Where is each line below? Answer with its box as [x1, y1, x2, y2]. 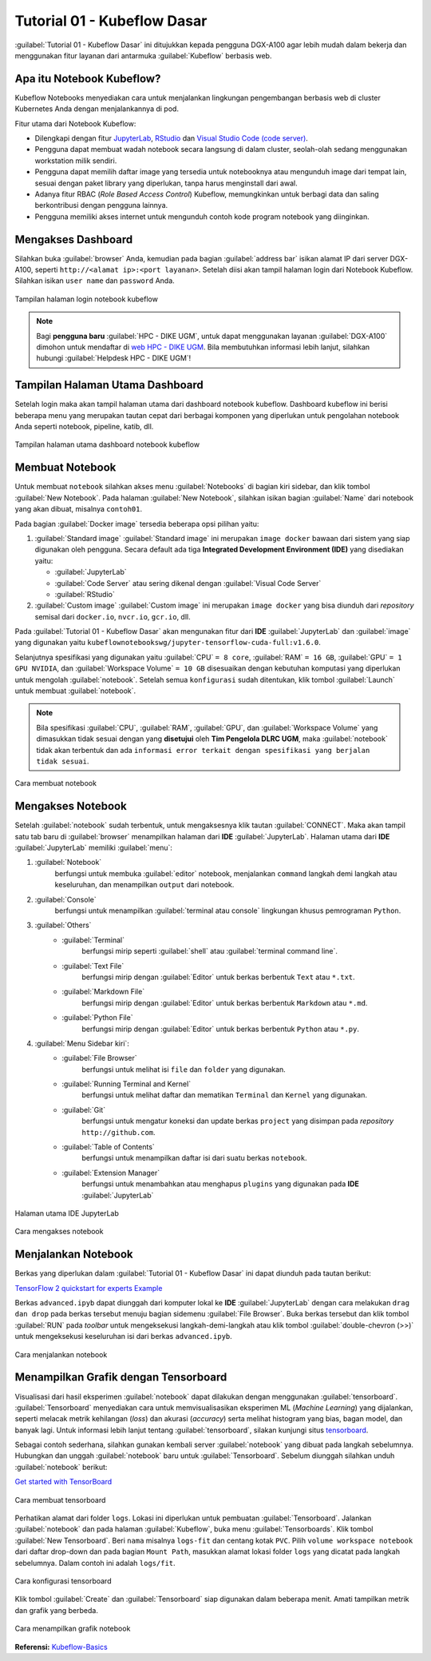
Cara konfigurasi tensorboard [14, 1576, 112, 1586]
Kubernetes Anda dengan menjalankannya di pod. [14, 104, 180, 114]
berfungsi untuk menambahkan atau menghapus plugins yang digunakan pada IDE [81, 1179, 359, 1189]
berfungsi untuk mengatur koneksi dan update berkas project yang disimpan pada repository [81, 1116, 394, 1126]
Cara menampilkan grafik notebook [14, 1623, 131, 1634]
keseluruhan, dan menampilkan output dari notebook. [54, 880, 235, 890]
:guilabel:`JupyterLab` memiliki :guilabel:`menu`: [14, 843, 173, 853]
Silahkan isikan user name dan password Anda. [14, 276, 175, 285]
